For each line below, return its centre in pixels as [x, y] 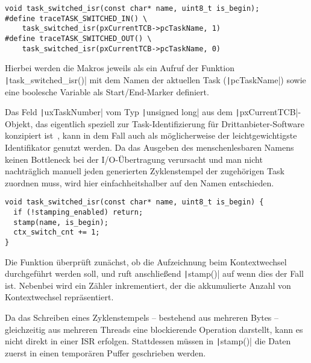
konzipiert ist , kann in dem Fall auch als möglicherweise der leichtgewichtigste [151, 135]
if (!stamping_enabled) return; [78, 212]
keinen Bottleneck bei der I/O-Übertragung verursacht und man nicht [134, 159]
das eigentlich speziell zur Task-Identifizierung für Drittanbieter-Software [170, 123]
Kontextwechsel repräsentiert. [59, 297]
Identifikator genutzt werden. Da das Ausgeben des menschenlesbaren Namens [149, 147]
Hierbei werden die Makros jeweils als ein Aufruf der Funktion [120, 68]
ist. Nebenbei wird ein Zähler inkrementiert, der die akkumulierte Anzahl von [148, 285]
